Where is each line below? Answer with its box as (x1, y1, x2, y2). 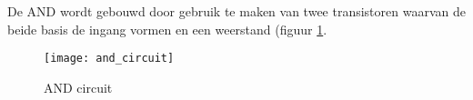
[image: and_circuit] (44, 52, 175, 65)
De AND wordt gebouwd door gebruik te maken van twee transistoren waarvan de (7, 2, 466, 20)
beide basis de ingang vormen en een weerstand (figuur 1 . (7, 19, 327, 38)
